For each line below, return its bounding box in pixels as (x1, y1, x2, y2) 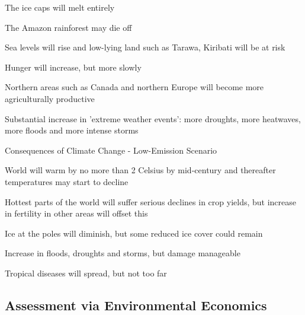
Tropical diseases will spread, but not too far (5, 266, 167, 279)
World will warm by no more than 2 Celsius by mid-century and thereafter (5, 164, 276, 176)
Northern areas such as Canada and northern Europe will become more (5, 81, 264, 93)
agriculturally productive (5, 92, 95, 104)
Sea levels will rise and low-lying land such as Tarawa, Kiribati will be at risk (5, 41, 285, 53)
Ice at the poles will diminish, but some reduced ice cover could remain (5, 227, 263, 239)
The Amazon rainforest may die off (5, 21, 132, 33)
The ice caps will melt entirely (5, 1, 115, 13)
